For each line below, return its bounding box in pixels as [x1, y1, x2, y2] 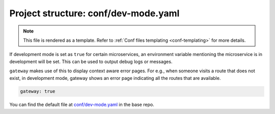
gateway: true [20, 89, 56, 94]
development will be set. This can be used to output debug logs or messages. [9, 59, 173, 65]
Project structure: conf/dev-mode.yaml [9, 8, 180, 19]
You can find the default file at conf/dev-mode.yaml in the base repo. [9, 102, 155, 108]
